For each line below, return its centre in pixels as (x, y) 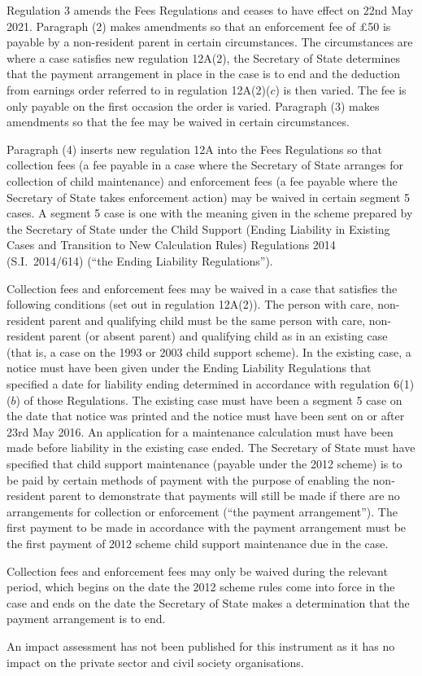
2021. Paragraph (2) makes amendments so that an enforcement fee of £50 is (199, 26)
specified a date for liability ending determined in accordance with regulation (198, 384)
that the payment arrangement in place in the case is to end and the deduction (203, 74)
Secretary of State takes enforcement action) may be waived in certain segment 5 (209, 197)
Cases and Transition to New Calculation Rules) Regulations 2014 (171, 245)
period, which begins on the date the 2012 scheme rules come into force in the (201, 587)
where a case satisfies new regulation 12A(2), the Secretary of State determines (203, 57)
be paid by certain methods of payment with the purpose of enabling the (188, 479)
